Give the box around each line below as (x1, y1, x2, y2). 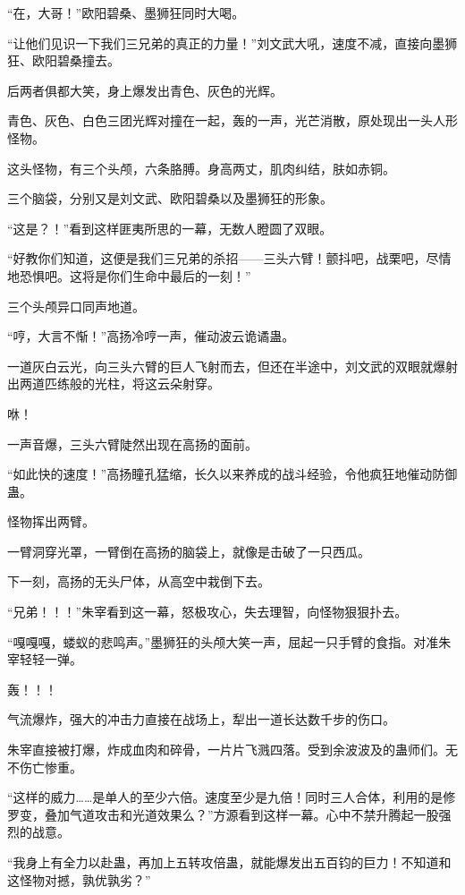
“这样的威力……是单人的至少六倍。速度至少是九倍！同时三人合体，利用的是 (7, 788, 444, 806)
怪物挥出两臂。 (7, 512, 95, 531)
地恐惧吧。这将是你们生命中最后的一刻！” (7, 266, 251, 285)
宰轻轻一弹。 (7, 650, 82, 669)
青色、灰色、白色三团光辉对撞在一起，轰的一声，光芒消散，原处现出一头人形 (7, 111, 458, 130)
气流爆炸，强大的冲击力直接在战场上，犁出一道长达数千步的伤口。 (7, 710, 395, 729)
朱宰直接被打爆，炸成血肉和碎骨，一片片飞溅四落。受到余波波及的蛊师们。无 (7, 740, 458, 759)
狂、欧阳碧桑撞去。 (7, 51, 120, 70)
